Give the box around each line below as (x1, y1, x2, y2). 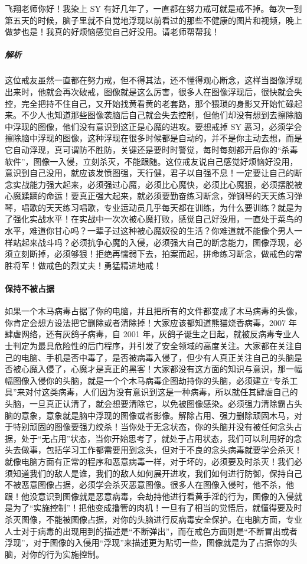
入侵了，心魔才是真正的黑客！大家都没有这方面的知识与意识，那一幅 (37, 363, 302, 375)
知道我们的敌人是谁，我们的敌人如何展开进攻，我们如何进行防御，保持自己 (12, 467, 302, 479)
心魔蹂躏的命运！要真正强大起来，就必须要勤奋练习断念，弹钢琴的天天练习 (5, 190, 294, 202)
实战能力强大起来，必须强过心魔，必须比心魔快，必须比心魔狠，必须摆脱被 (12, 178, 302, 190)
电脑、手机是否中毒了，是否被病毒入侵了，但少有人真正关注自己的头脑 (21, 351, 294, 363)
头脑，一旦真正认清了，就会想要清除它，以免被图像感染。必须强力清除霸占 (5, 397, 294, 409)
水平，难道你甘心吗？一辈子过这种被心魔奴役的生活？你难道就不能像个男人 (5, 224, 294, 237)
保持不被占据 (5, 282, 54, 295)
